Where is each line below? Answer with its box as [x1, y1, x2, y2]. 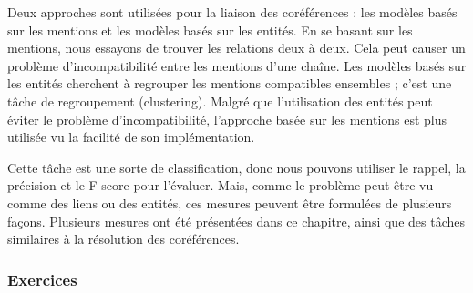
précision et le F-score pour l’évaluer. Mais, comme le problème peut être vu [7, 176, 434, 195]
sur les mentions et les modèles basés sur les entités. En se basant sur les [7, 20, 413, 39]
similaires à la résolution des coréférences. [7, 229, 240, 248]
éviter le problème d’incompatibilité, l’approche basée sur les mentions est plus [7, 109, 447, 128]
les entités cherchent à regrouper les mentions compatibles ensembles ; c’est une [7, 74, 452, 93]
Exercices [7, 268, 77, 290]
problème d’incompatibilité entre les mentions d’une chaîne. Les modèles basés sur [7, 56, 467, 75]
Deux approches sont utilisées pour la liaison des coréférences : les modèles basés [7, 3, 458, 21]
